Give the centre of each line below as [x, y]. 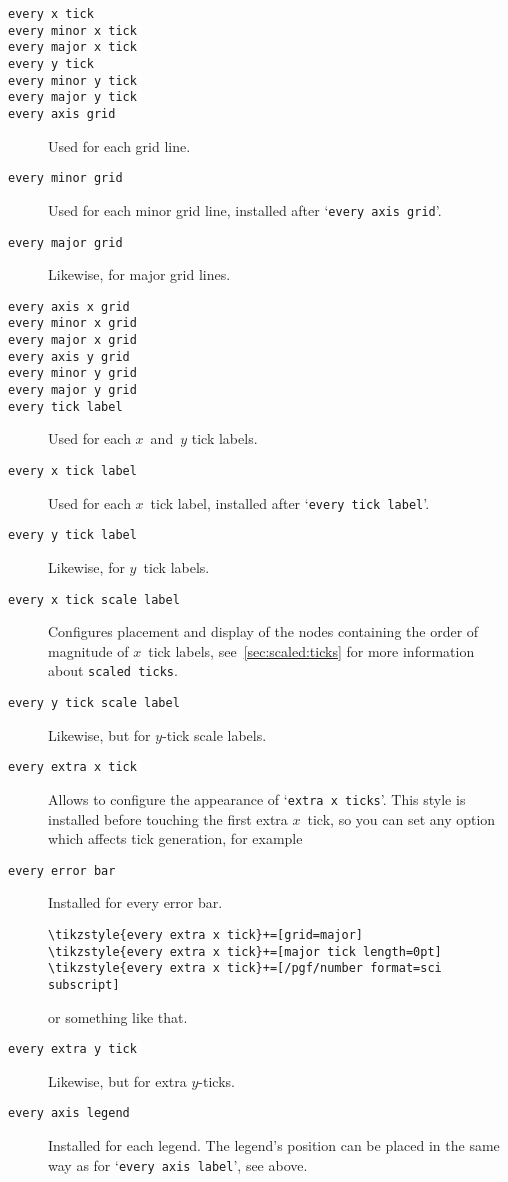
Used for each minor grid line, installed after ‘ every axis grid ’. [245, 209]
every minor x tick [72, 30]
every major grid [65, 242]
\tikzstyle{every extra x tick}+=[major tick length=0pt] [245, 951]
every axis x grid [69, 306]
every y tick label [72, 535]
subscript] [84, 984]
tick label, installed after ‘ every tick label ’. [290, 502]
